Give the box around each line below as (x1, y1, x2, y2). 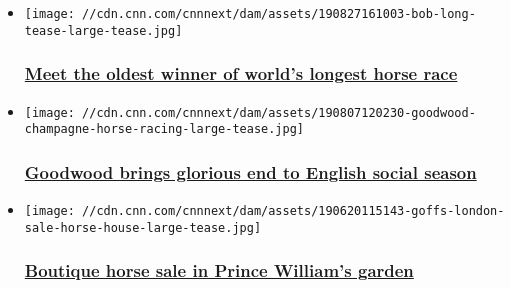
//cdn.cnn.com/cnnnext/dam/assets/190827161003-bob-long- (82, 7, 476, 21)
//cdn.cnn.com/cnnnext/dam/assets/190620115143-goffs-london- (82, 204, 505, 219)
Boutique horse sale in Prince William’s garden (24, 258, 414, 283)
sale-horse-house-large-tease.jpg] (24, 220, 262, 235)
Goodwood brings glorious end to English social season (24, 159, 477, 184)
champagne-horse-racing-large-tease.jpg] (24, 122, 304, 137)
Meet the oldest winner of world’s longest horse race (24, 61, 458, 86)
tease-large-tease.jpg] (24, 23, 183, 38)
